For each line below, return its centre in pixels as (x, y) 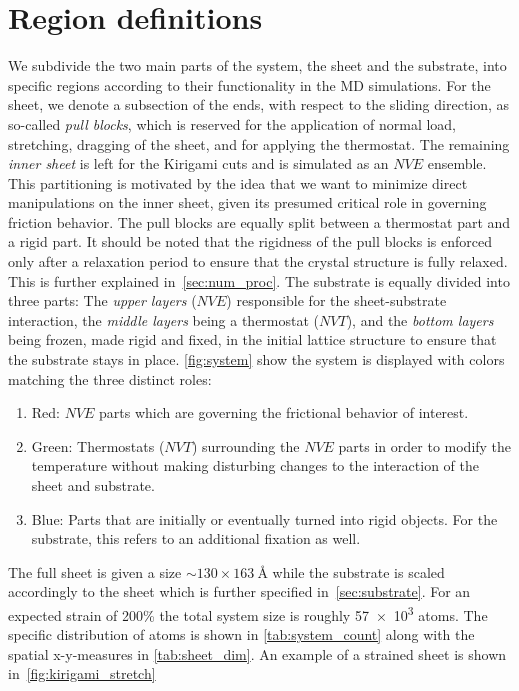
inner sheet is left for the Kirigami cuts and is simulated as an (198, 163)
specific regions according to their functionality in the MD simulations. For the (249, 84)
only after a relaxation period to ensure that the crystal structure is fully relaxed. (258, 261)
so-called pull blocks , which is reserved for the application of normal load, (232, 123)
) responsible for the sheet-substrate (336, 300)
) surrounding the (245, 445)
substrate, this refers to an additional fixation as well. (196, 538)
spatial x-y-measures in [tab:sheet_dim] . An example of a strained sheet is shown (257, 653)
